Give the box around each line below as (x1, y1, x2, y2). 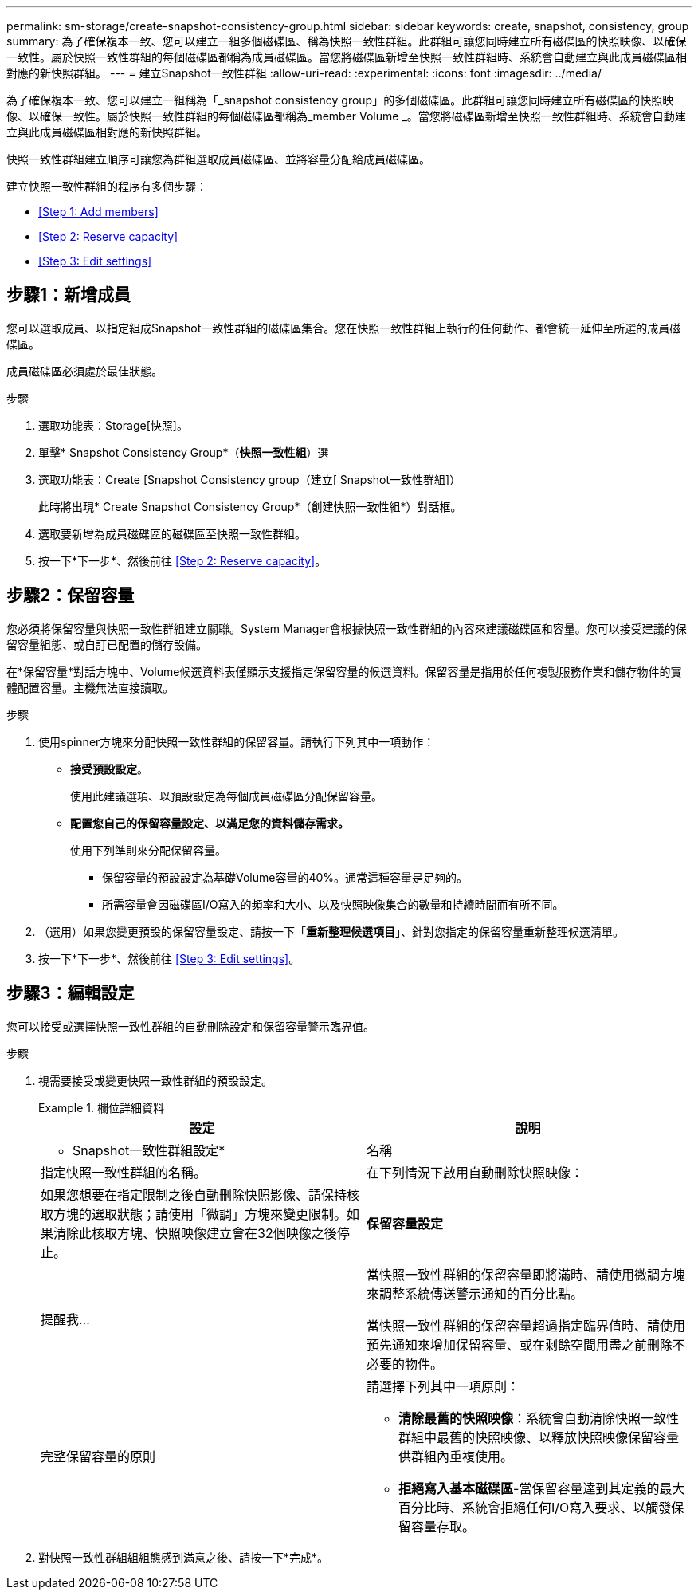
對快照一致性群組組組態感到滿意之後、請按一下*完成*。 (38, 1550, 329, 1564)
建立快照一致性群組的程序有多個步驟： (6, 179, 207, 193)
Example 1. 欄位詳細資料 (38, 1100, 164, 1114)
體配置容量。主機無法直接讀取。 (6, 680, 174, 694)
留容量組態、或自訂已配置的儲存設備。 (6, 637, 207, 651)
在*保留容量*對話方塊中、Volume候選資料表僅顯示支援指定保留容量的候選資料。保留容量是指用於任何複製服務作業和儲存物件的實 (6, 664, 682, 678)
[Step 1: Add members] (38, 205, 159, 218)
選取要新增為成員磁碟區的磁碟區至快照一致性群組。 (38, 526, 306, 541)
